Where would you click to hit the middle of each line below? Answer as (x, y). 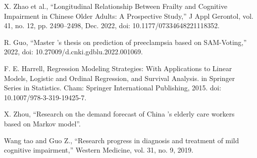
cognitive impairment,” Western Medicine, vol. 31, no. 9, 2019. (99, 150)
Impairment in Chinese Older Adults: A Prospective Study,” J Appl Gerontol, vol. (129, 16)
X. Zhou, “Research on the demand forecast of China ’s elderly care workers (119, 114)
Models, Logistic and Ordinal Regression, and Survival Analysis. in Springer (120, 78)
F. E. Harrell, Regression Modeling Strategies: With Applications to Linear (118, 68)
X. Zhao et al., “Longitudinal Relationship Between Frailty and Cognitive (116, 6)
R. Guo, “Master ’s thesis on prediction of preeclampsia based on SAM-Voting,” (126, 42)
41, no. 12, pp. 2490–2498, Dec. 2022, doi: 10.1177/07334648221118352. (112, 25)
